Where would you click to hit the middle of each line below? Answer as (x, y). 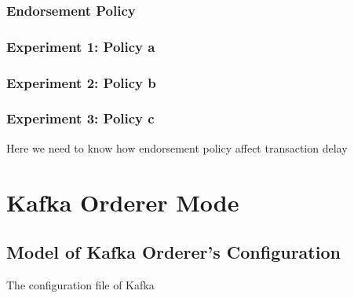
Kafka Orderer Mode (123, 202)
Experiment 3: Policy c (80, 118)
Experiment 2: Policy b (81, 82)
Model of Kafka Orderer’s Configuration (173, 252)
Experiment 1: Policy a (81, 46)
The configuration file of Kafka (80, 284)
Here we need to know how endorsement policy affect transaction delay (177, 147)
